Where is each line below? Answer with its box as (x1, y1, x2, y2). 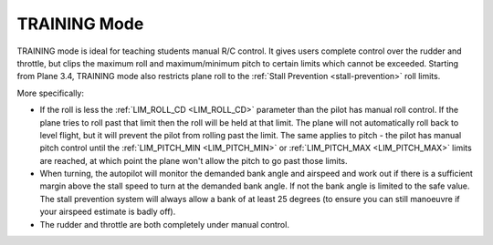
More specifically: (16, 87, 85, 98)
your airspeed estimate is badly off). (39, 206, 176, 218)
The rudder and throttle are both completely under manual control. (39, 219, 289, 230)
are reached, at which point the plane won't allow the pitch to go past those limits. (39, 155, 348, 166)
